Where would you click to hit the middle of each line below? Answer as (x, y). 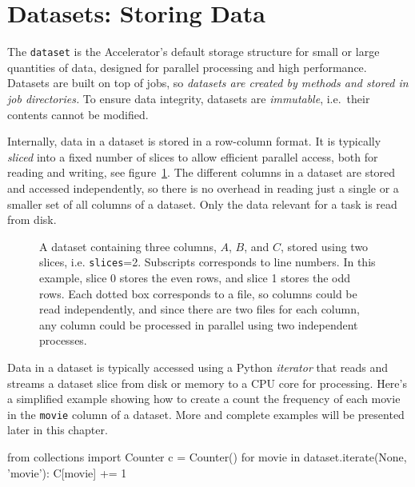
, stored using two (325, 246)
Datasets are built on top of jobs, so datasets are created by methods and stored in (208, 83)
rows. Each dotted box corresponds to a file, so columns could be (198, 293)
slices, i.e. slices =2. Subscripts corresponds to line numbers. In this (207, 262)
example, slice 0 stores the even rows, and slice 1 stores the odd (195, 277)
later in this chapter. (58, 430)
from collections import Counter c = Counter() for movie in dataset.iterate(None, (207, 456)
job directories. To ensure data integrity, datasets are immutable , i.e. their (189, 98)
